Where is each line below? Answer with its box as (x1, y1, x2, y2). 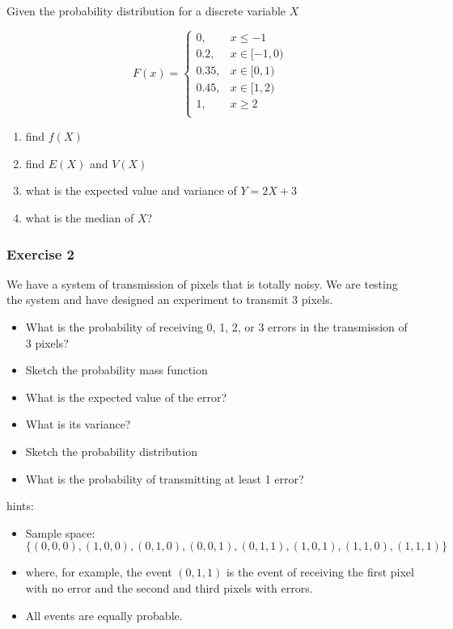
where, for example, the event (25, 564, 172, 580)
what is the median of (25, 209, 134, 226)
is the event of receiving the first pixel (226, 564, 414, 580)
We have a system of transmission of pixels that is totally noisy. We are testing (6, 275, 398, 292)
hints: (6, 497, 34, 514)
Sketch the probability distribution (25, 443, 197, 460)
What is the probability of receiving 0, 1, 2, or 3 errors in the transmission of (25, 319, 408, 336)
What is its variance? (25, 416, 131, 433)
